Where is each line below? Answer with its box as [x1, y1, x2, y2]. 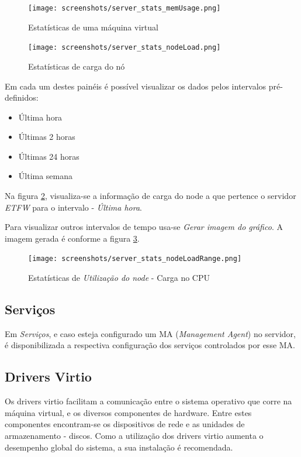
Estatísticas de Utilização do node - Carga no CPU [28, 272, 210, 284]
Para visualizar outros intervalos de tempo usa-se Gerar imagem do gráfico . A [5, 221, 283, 233]
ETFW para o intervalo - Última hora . [5, 201, 142, 213]
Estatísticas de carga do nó [28, 60, 125, 72]
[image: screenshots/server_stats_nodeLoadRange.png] [28, 255, 242, 263]
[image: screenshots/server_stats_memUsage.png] [28, 4, 221, 12]
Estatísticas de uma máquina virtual [28, 20, 158, 33]
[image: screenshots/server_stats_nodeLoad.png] [28, 43, 221, 52]
